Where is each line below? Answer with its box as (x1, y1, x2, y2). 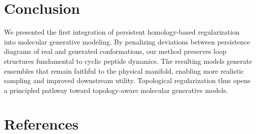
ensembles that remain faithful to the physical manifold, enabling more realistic (4, 65, 244, 76)
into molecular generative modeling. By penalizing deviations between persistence (4, 36, 251, 46)
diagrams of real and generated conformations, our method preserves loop (4, 46, 226, 56)
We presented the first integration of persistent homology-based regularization (4, 27, 240, 37)
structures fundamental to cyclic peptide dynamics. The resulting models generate (4, 55, 252, 66)
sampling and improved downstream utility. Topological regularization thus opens (4, 75, 251, 86)
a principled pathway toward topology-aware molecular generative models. (4, 85, 228, 95)
